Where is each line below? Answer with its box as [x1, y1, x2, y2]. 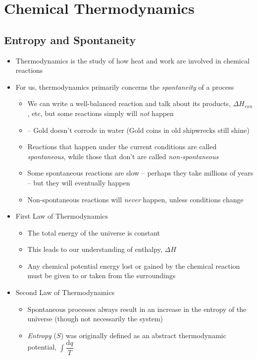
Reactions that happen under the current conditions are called [27, 141, 217, 152]
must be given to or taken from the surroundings [27, 270, 176, 281]
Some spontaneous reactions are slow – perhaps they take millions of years [27, 168, 254, 178]
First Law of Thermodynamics [15, 211, 108, 221]
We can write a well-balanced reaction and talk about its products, [27, 98, 231, 109]
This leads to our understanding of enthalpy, [27, 244, 162, 254]
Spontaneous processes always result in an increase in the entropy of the [27, 303, 247, 314]
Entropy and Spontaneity [4, 32, 136, 47]
